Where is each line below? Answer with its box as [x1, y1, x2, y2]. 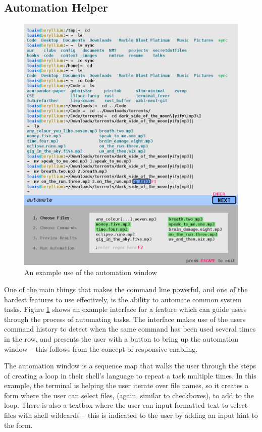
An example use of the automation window [24, 267, 157, 278]
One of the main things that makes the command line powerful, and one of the [4, 284, 248, 294]
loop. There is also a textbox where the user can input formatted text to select [4, 400, 248, 410]
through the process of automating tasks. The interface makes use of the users [4, 313, 246, 324]
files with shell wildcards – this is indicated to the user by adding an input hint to [4, 410, 258, 420]
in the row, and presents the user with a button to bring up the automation [4, 333, 238, 344]
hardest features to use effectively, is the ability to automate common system [4, 294, 242, 304]
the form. [4, 419, 33, 430]
